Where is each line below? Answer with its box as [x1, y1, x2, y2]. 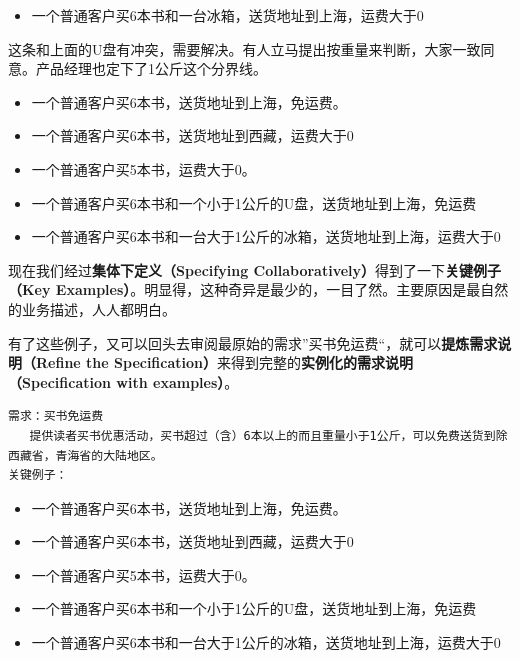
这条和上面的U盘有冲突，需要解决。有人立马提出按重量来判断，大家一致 [8, 38, 481, 59]
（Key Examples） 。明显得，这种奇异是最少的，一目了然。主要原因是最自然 [8, 279, 509, 300]
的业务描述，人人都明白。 [8, 298, 176, 319]
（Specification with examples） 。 [8, 371, 239, 392]
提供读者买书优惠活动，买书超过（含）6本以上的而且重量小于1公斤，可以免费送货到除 [29, 428, 508, 443]
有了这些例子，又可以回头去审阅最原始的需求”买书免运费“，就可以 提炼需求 [8, 332, 498, 353]
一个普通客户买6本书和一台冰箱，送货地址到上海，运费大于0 [31, 5, 424, 25]
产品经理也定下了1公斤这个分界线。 [35, 58, 267, 79]
